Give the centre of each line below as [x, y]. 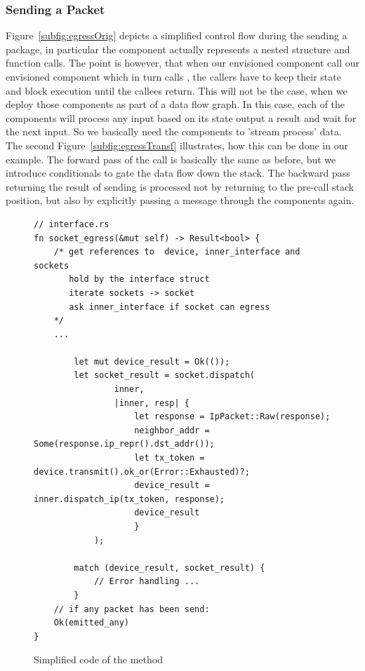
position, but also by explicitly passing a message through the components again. [180, 200]
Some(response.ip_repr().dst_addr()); [124, 444]
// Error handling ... [147, 582]
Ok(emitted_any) [92, 623]
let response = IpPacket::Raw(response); [232, 417]
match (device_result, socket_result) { [170, 568]
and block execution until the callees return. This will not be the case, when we [177, 90]
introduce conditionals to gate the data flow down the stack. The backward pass [178, 173]
